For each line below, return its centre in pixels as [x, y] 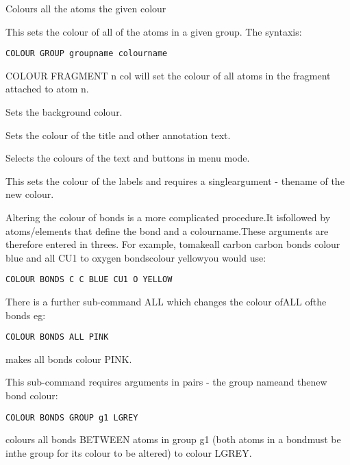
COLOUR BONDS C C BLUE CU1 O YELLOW [89, 280]
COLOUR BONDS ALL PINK [57, 337]
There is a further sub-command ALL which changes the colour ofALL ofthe [166, 302]
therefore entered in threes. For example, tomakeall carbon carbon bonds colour [173, 244]
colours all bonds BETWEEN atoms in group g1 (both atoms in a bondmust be [173, 439]
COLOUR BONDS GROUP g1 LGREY [72, 417]
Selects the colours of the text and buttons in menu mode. [128, 158]
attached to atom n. [47, 89]
